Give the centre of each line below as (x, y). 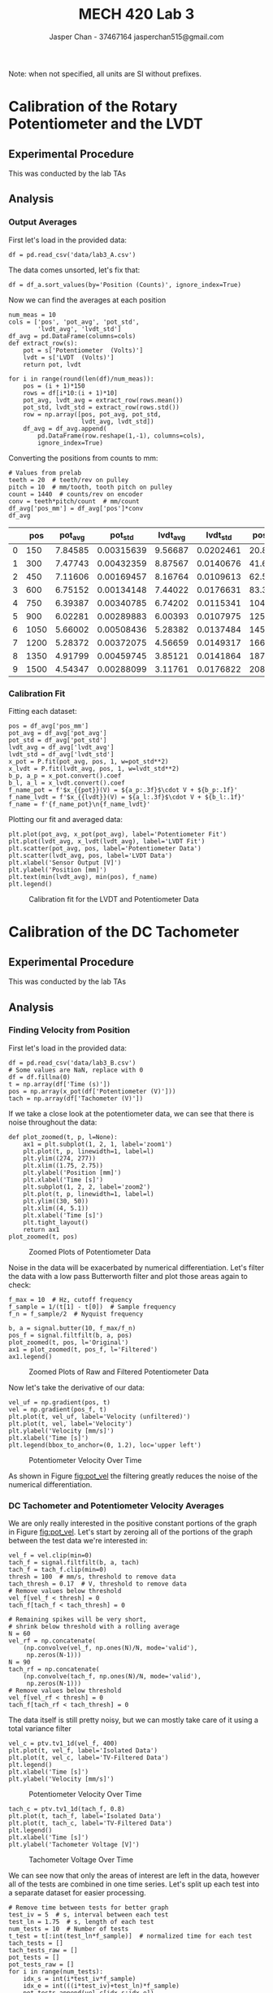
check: (20, 1285)
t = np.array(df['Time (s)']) (60, 1084)
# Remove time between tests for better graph (89, 1908)
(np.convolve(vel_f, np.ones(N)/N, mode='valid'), (110, 1648)
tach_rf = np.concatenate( (54, 1669)
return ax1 (41, 1229)
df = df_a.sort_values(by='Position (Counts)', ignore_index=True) (125, 285)
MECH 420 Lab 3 (136, 14)
